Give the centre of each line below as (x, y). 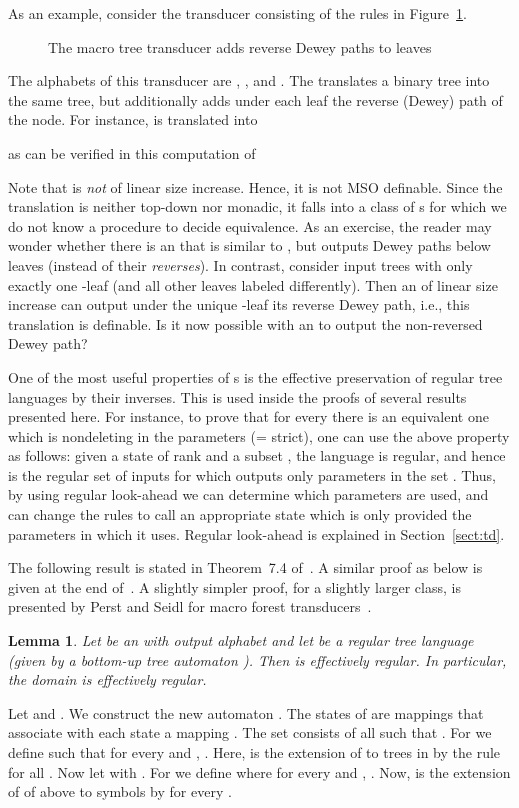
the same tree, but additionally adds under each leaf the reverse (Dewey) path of (255, 99)
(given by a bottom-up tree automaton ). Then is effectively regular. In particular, (257, 659)
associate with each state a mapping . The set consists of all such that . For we (250, 732)
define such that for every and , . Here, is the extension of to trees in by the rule (254, 752)
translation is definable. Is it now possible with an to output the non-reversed (245, 323)
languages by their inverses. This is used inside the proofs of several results (237, 396)
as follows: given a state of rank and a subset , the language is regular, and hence (257, 455)
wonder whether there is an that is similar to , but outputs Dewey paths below (249, 245)
